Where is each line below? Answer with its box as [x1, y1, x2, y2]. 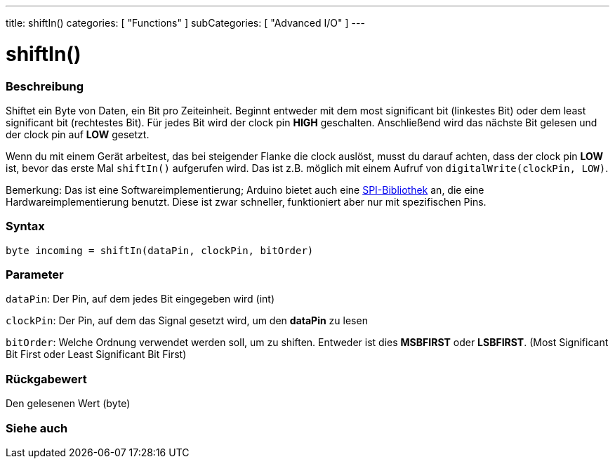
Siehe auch [6, 420, 68, 435]
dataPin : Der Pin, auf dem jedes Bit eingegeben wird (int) [6, 293, 275, 305]
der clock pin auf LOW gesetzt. [6, 128, 150, 140]
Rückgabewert [6, 371, 87, 386]
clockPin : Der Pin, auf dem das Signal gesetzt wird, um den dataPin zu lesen [6, 314, 368, 327]
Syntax [6, 219, 45, 234]
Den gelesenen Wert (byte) [6, 397, 131, 410]
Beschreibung [6, 79, 84, 93]
